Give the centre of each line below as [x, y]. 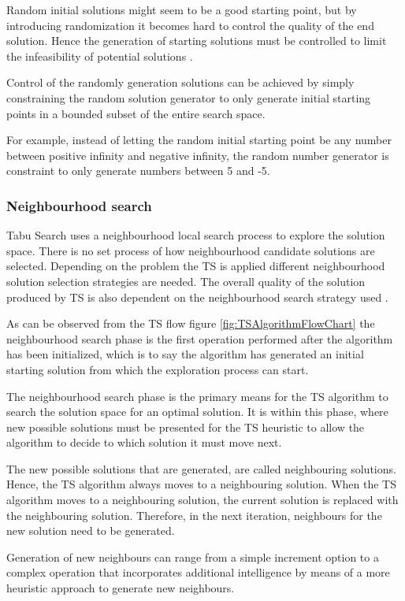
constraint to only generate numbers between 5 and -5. [138, 171]
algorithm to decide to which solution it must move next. [144, 442]
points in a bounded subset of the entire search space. [136, 113]
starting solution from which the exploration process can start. [158, 369]
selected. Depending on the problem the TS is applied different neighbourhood [196, 266]
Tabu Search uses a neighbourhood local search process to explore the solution [196, 235]
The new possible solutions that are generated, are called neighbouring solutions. [201, 468]
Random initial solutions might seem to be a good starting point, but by [182, 9]
